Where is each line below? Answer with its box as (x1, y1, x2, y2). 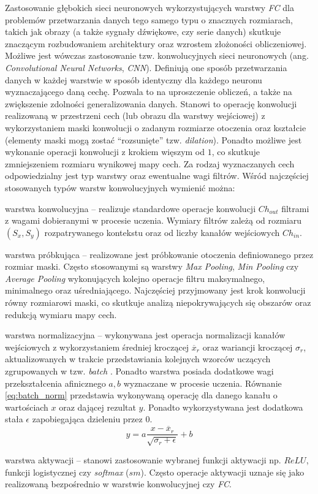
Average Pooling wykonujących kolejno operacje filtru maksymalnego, (5, 272, 265, 284)
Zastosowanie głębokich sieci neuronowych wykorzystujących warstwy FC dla (5, 1, 294, 13)
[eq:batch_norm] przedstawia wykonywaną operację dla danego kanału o (5, 389, 278, 401)
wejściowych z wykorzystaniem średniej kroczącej (5, 340, 189, 353)
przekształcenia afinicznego (5, 376, 106, 389)
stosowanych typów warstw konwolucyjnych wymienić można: (5, 181, 235, 194)
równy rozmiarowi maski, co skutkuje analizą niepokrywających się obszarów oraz (5, 296, 311, 309)
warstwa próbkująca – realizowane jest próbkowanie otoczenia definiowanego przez (5, 248, 314, 260)
